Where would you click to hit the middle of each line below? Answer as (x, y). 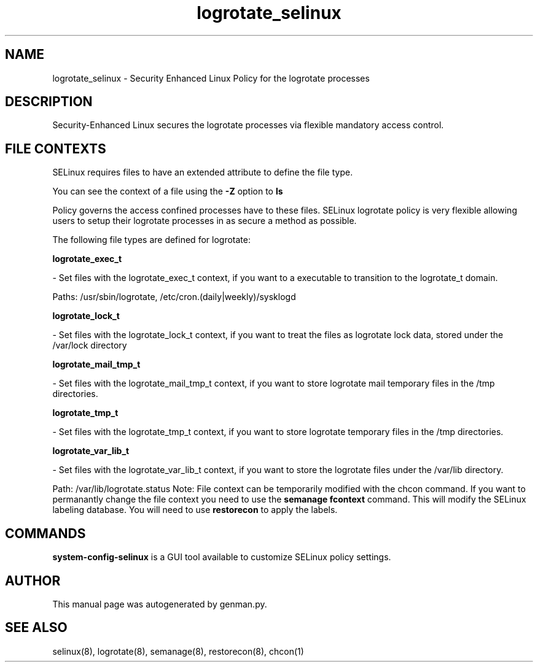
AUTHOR (33, 580)
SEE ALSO (36, 628)
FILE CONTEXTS (56, 148)
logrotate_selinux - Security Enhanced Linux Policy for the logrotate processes (211, 78)
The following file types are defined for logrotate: (151, 240)
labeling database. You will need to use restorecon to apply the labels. (195, 510)
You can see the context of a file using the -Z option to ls (168, 191)
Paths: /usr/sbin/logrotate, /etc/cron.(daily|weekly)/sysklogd (174, 297)
